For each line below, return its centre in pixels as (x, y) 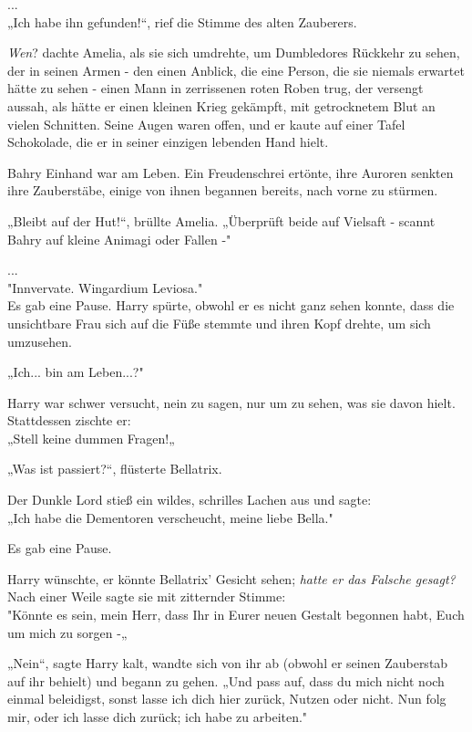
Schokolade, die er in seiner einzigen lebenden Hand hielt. (168, 142)
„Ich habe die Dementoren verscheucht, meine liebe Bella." (170, 517)
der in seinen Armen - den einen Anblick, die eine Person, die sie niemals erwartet (236, 70)
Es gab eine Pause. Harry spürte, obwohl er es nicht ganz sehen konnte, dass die (231, 305)
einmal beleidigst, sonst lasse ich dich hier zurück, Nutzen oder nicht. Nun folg (227, 699)
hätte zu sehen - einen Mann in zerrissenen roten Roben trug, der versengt (215, 88)
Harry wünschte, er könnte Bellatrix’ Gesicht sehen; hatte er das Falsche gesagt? (231, 578)
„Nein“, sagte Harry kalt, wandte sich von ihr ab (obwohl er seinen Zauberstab (228, 663)
